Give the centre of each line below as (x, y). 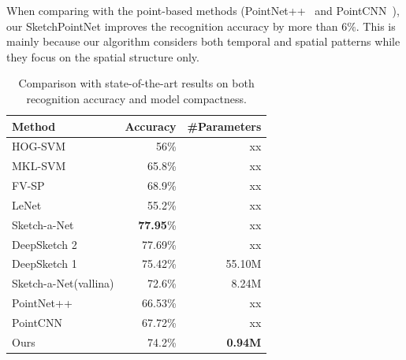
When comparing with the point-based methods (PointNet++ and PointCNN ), (203, 10)
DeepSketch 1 (45, 264)
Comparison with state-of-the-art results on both (136, 83)
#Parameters (224, 126)
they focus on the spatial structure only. (103, 56)
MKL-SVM (39, 166)
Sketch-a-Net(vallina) (63, 283)
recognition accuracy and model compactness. (136, 98)
